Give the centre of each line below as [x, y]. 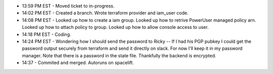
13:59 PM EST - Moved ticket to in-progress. [68, 6]
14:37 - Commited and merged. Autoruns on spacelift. [78, 63]
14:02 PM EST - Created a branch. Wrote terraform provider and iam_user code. [105, 13]
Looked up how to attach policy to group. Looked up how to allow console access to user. [116, 27]
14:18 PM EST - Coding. [47, 34]
